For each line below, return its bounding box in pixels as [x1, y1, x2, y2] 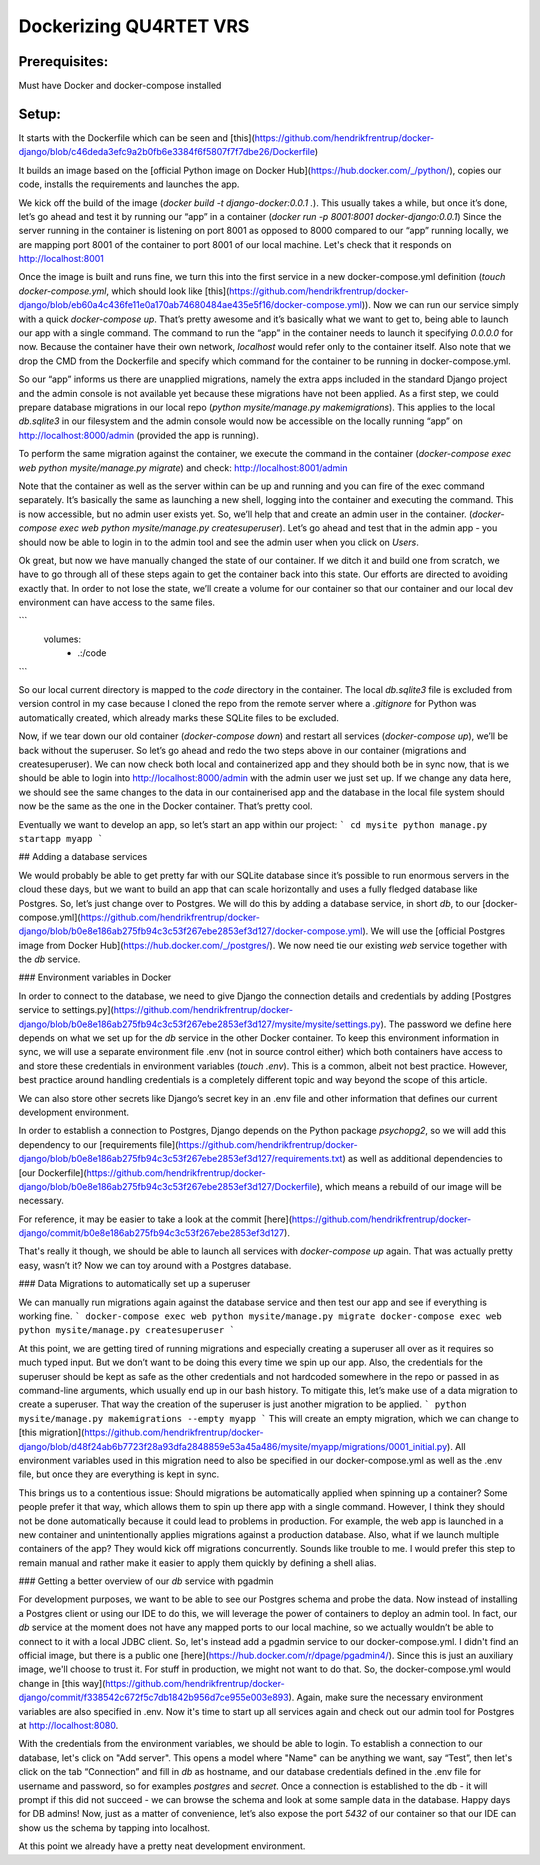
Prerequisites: [18, 53, 109, 70]
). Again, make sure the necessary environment [288, 1691, 484, 1704]
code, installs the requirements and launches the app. [18, 178, 240, 190]
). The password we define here [380, 1018, 512, 1030]
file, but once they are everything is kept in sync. [18, 1468, 220, 1480]
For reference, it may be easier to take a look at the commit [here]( [18, 1213, 292, 1225]
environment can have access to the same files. [18, 596, 215, 609]
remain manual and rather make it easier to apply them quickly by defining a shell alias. [18, 1556, 377, 1569]
